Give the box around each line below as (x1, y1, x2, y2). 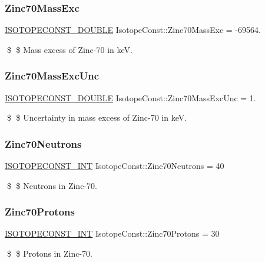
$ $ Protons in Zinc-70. (6, 247, 92, 260)
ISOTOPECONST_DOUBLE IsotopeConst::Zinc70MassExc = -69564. (5, 24, 261, 36)
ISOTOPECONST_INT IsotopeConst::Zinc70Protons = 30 (5, 227, 220, 240)
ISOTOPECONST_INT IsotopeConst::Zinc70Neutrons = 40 (5, 160, 224, 172)
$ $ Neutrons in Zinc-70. (6, 179, 97, 191)
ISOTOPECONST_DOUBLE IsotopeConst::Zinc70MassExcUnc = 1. (5, 91, 256, 104)
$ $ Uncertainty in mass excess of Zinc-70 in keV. (6, 111, 187, 124)
